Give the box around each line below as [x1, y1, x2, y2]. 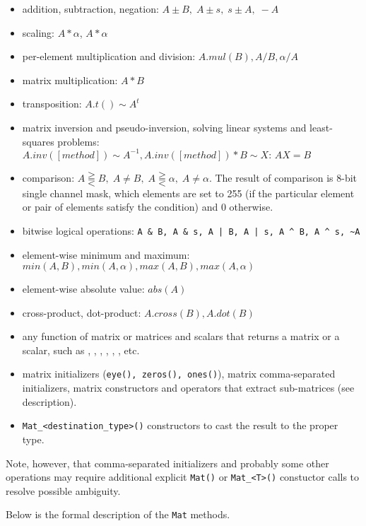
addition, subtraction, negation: [22, 1, 159, 16]
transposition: [22, 96, 82, 111]
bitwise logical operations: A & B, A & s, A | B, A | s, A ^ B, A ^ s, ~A [22, 223, 360, 238]
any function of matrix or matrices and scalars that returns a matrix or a [22, 329, 340, 344]
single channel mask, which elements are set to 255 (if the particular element [22, 185, 355, 200]
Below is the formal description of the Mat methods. [6, 507, 230, 522]
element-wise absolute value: [22, 281, 145, 296]
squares [22, 134, 54, 148]
